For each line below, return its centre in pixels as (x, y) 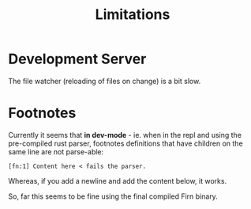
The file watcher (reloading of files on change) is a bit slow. (105, 81)
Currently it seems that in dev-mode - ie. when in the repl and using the (125, 135)
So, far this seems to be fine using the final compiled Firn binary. (113, 196)
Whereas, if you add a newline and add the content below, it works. (118, 180)
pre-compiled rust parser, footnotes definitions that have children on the (126, 143)
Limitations (133, 15)
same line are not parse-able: (56, 151)
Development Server (77, 59)
